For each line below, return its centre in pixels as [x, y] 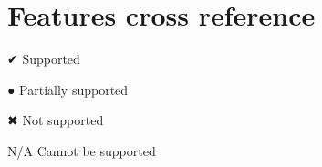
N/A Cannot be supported [82, 150]
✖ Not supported [56, 120]
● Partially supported [68, 89]
